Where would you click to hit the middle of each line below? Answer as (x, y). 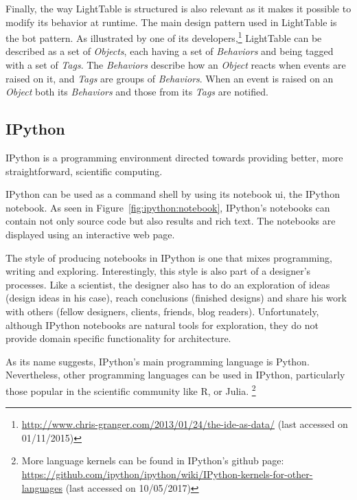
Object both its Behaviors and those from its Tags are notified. (137, 92)
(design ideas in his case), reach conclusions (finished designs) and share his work (176, 298)
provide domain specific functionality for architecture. (118, 338)
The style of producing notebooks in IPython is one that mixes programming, (169, 257)
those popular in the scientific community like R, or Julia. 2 (131, 389)
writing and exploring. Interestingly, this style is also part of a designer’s (158, 271)
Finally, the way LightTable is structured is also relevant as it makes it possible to (178, 8)
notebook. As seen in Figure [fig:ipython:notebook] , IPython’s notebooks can (168, 207)
